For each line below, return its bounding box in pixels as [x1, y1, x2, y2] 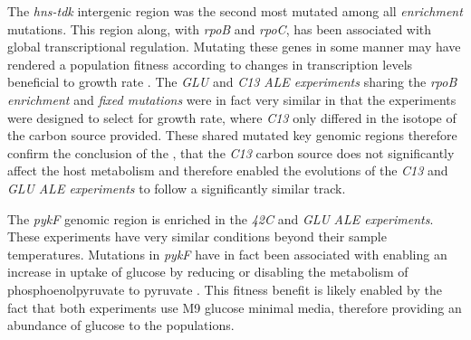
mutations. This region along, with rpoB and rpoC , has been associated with [7, 19, 432, 38]
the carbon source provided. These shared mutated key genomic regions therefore [7, 126, 457, 145]
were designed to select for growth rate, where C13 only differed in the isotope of [7, 108, 457, 127]
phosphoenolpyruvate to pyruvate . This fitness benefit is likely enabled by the [7, 279, 443, 298]
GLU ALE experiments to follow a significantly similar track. [7, 178, 346, 197]
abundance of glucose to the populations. [7, 316, 235, 335]
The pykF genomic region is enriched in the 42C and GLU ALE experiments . [7, 209, 434, 228]
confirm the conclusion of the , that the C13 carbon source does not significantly [7, 143, 455, 162]
